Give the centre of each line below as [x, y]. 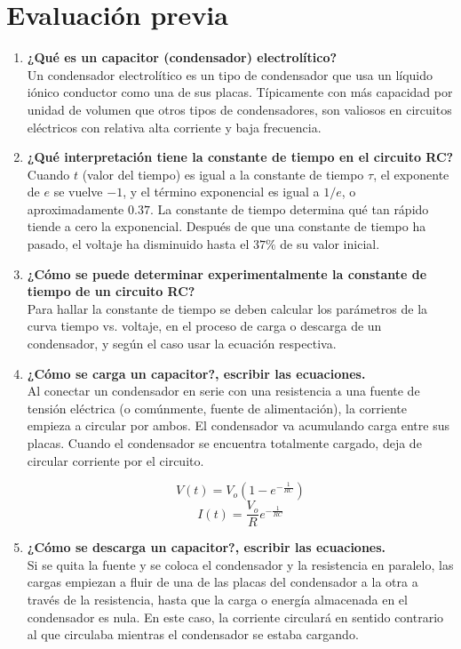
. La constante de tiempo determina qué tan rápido [289, 208]
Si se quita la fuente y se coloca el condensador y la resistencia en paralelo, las [240, 564]
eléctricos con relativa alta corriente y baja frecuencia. [174, 127]
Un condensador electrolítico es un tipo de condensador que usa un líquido [230, 74]
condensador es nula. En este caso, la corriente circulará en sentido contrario [235, 617]
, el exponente [411, 174]
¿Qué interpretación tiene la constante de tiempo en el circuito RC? [240, 157]
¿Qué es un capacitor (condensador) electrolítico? [182, 57]
